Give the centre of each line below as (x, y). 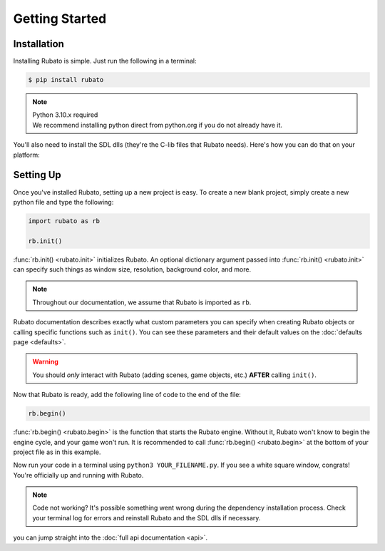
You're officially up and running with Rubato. (78, 475)
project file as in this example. (57, 452)
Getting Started (60, 19)
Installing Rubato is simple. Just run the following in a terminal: (105, 61)
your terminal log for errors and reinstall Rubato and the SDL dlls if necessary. (147, 517)
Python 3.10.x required (65, 115)
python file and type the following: (63, 202)
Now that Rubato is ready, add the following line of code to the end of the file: (127, 395)
